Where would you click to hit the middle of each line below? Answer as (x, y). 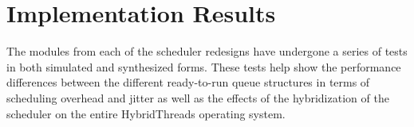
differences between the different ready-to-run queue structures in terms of (188, 82)
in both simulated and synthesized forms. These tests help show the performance (204, 66)
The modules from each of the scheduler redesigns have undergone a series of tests (207, 51)
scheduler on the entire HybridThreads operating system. (146, 113)
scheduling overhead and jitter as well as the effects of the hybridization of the (198, 97)
